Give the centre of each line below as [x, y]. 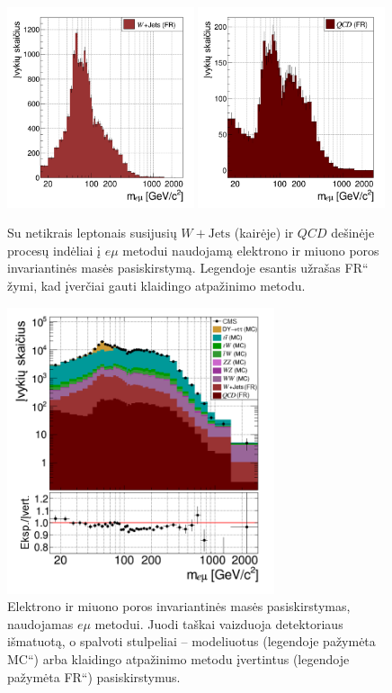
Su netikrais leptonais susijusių [92, 233]
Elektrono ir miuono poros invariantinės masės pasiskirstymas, [179, 606]
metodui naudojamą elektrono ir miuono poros [251, 250]
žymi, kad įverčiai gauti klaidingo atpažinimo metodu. [156, 285]
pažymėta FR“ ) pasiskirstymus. [94, 676]
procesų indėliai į [54, 250]
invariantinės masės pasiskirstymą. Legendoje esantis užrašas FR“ [188, 268]
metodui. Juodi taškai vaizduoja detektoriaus [219, 623]
